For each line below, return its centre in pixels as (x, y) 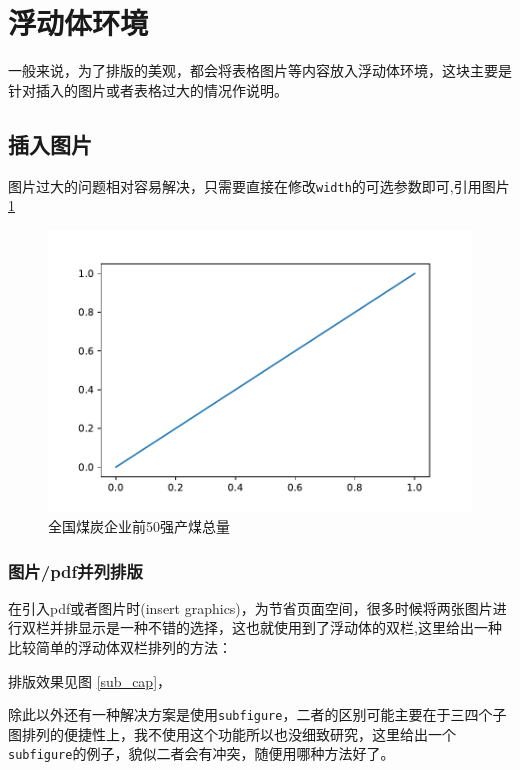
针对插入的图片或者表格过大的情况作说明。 (148, 89)
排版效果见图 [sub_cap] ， (90, 680)
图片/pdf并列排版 (75, 570)
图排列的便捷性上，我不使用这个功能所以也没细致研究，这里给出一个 (232, 733)
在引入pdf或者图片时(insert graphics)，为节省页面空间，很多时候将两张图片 (250, 607)
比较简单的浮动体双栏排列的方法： (120, 647)
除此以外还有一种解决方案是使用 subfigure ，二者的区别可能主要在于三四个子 (257, 714)
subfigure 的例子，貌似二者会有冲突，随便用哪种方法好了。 (201, 753)
